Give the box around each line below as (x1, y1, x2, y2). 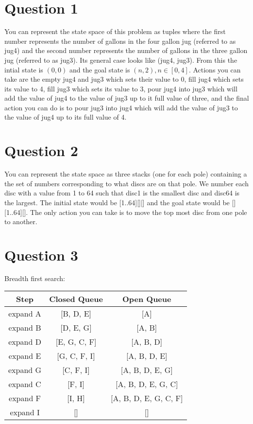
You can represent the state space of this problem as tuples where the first (4, 26, 226, 36)
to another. (4, 216, 37, 227)
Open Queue (122, 293, 171, 305)
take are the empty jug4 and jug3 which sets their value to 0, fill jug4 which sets (4, 74, 244, 84)
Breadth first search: (4, 273, 65, 283)
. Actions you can (188, 64, 241, 74)
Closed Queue (49, 293, 103, 305)
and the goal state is (69, 64, 130, 74)
